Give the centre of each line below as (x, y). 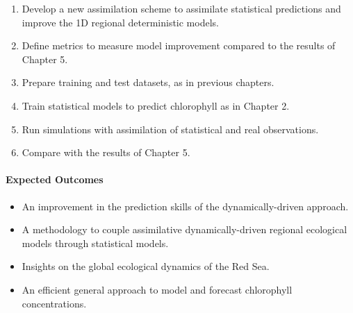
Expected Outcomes (55, 179)
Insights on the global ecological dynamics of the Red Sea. (146, 266)
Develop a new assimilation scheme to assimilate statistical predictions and (181, 8)
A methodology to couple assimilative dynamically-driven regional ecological (184, 229)
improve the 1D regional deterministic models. (120, 22)
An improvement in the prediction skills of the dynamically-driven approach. (185, 206)
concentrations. (54, 303)
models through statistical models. (95, 243)
